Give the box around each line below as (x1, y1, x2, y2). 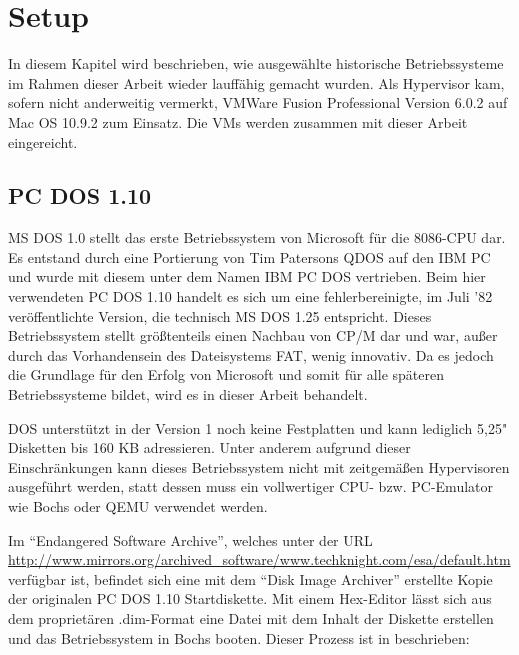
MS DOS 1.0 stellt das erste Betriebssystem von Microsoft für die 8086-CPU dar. (8, 227, 506, 248)
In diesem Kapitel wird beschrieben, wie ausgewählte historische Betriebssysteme (8, 53, 504, 74)
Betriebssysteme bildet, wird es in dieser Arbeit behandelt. (8, 384, 368, 405)
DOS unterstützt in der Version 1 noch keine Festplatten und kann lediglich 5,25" (8, 417, 508, 438)
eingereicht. (8, 131, 78, 152)
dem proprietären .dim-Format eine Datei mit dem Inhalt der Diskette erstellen (8, 607, 494, 628)
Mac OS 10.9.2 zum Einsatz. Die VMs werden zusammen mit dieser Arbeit (8, 111, 468, 132)
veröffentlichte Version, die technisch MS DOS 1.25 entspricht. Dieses (8, 305, 432, 326)
